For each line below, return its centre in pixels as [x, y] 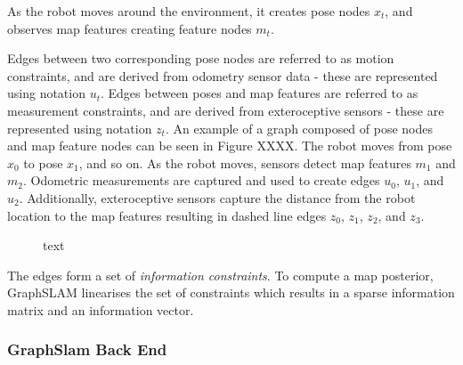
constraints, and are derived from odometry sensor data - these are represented [223, 75]
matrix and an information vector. [101, 309]
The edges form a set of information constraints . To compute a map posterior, [220, 275]
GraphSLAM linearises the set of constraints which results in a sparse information [231, 292]
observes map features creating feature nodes [130, 28]
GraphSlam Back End [87, 349]
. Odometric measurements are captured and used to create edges [201, 180]
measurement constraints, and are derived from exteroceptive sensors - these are [226, 110]
